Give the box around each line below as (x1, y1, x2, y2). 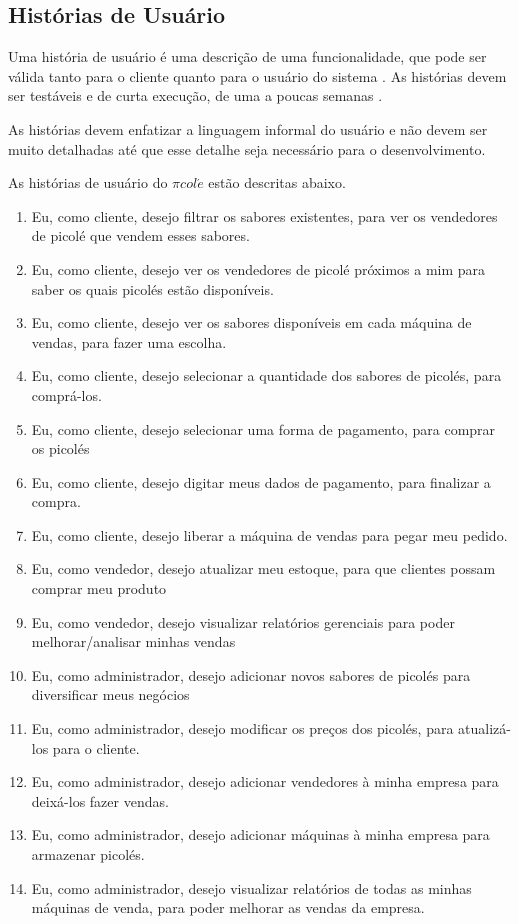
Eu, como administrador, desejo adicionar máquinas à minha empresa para (31, 824, 490, 845)
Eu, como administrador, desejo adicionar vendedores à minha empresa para (31, 771, 499, 792)
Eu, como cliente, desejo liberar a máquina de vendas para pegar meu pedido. (31, 524, 508, 545)
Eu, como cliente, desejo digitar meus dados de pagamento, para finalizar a (31, 471, 491, 492)
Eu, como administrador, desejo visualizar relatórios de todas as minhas (31, 877, 472, 898)
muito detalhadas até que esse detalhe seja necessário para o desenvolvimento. (8, 138, 486, 159)
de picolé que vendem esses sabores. (31, 225, 250, 246)
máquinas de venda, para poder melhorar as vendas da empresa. (31, 897, 425, 918)
